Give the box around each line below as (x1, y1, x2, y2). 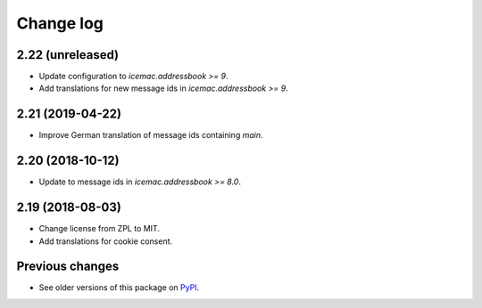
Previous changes (16, 259, 120, 274)
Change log (16, 13, 104, 33)
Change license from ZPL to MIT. (38, 223, 161, 234)
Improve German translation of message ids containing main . (38, 130, 263, 141)
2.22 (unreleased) (16, 47, 120, 62)
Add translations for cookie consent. (38, 236, 173, 247)
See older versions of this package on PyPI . (38, 282, 200, 293)
